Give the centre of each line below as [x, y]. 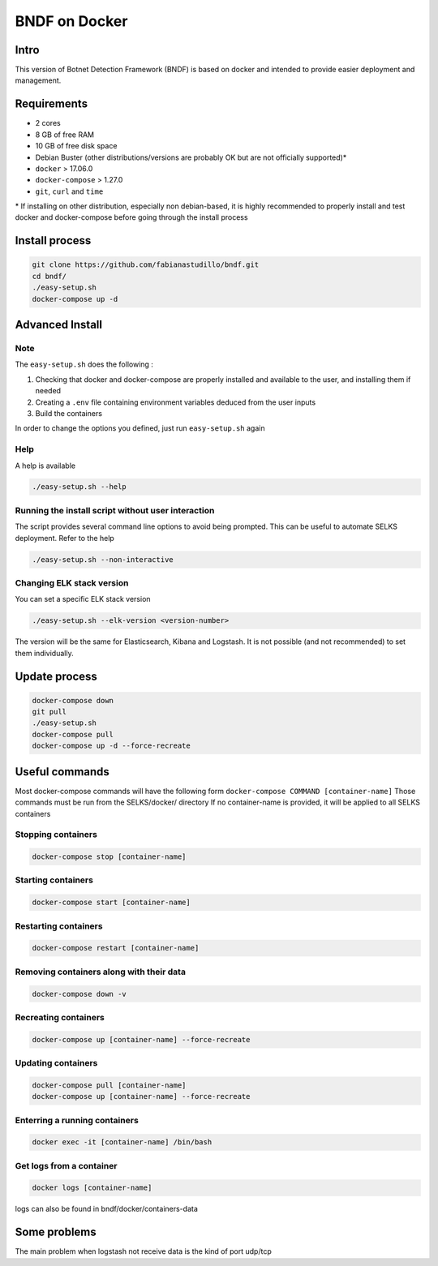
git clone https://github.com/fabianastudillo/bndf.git [146, 265]
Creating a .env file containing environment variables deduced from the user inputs [176, 402]
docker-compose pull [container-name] [109, 1085]
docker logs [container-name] [92, 1188]
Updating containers [56, 1063]
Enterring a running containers [77, 1120]
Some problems [56, 1232]
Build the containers [69, 413]
